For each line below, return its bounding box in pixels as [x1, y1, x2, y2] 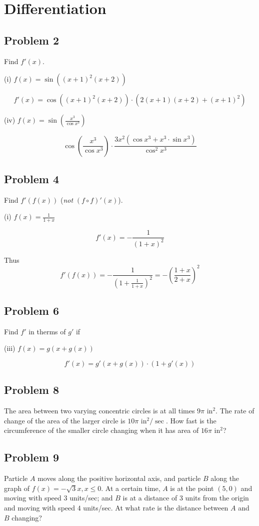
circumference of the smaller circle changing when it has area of [4, 425, 199, 435]
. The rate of [215, 405, 254, 416]
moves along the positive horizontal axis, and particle [37, 473, 201, 483]
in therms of [28, 326, 66, 336]
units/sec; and [69, 492, 113, 503]
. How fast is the [165, 415, 216, 425]
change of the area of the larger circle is [4, 415, 125, 425]
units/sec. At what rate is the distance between [83, 502, 228, 513]
